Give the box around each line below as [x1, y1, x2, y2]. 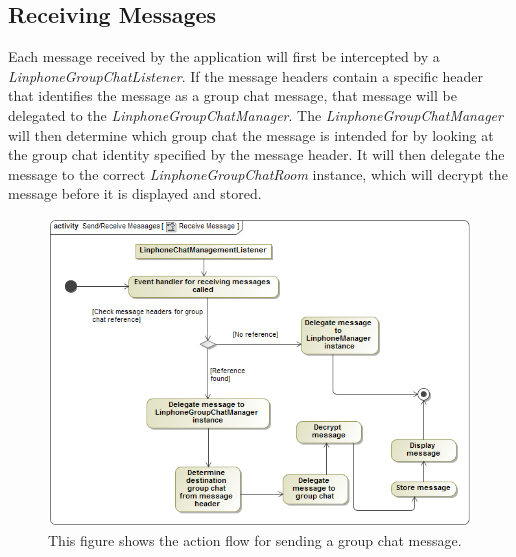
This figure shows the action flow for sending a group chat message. [48, 530, 462, 551]
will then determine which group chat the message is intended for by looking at [8, 124, 494, 145]
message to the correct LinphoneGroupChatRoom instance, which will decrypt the [8, 163, 508, 184]
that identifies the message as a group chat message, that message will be [8, 85, 457, 106]
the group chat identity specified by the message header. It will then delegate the [8, 144, 505, 165]
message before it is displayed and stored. [8, 183, 262, 204]
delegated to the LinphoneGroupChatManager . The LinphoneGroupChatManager [8, 104, 503, 125]
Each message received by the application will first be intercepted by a [8, 46, 440, 67]
